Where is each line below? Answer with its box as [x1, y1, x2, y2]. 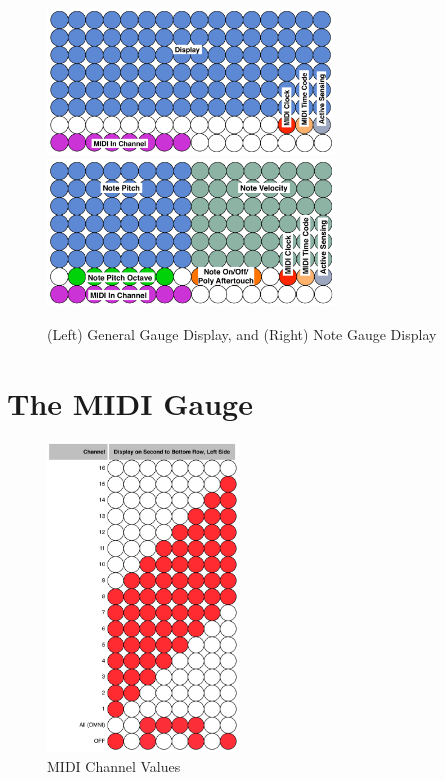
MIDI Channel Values [47, 755, 181, 776]
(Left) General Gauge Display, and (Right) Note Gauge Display [47, 323, 437, 344]
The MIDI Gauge [7, 382, 253, 423]
